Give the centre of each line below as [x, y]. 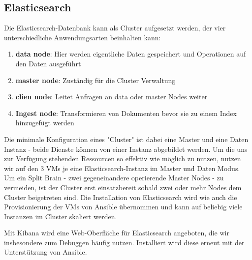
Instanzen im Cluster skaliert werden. [61, 216]
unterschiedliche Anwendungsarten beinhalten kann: [82, 37]
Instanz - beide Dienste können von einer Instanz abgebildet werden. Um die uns [126, 149]
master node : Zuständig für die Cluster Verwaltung [95, 80]
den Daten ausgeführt [48, 63]
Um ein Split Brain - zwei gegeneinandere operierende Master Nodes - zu [114, 178]
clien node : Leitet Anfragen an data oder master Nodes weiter [111, 97]
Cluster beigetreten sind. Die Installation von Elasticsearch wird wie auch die [121, 197]
